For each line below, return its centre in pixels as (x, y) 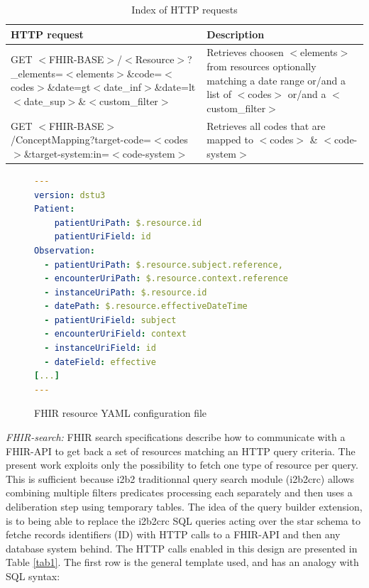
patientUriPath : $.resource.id (128, 223)
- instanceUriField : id (100, 348)
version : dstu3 (70, 195)
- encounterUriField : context (115, 334)
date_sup (44, 101)
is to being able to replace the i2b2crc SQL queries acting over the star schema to (183, 520)
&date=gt (69, 87)
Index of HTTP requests (184, 9)
